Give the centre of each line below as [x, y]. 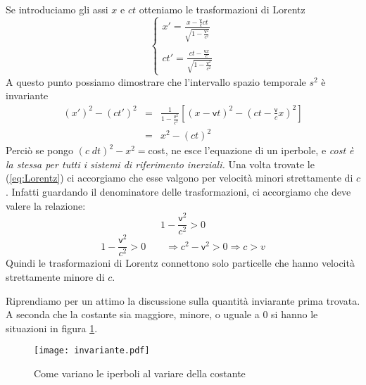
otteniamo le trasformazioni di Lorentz [222, 9]
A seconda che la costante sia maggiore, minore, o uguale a [133, 314]
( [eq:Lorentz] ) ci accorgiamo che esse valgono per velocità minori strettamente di [179, 178]
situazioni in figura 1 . [52, 328]
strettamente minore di [55, 277]
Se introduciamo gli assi [57, 9]
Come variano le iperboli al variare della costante [140, 373]
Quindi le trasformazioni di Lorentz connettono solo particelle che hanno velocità [180, 263]
